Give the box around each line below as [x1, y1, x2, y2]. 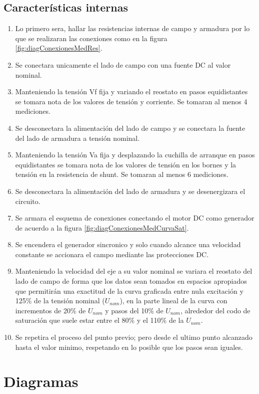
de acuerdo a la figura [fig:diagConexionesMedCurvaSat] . [15, 222, 189, 233]
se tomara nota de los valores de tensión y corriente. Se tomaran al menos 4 [15, 96, 247, 106]
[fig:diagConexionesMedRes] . [15, 43, 102, 53]
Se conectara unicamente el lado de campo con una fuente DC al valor [15, 59, 231, 70]
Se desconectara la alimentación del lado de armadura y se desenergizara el [15, 185, 245, 196]
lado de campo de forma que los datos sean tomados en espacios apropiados [15, 276, 247, 286]
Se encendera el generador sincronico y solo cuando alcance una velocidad [15, 239, 241, 250]
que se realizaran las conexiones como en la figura [15, 33, 167, 43]
